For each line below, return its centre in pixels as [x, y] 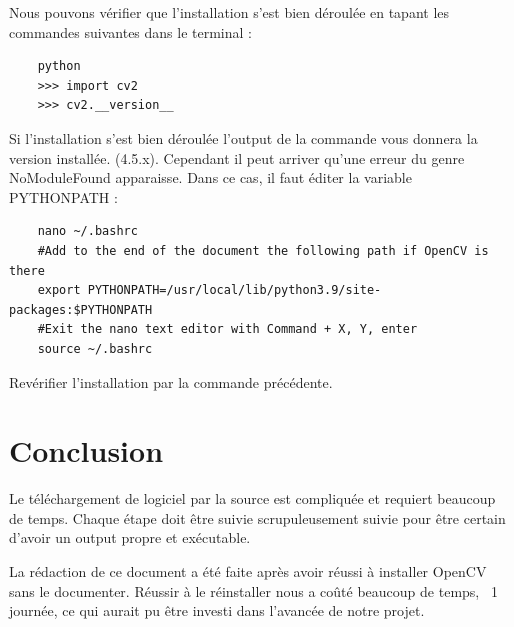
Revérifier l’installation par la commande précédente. [171, 381]
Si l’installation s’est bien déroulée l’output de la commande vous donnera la [243, 137]
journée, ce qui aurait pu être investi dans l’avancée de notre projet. [217, 610]
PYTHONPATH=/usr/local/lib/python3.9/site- [234, 290]
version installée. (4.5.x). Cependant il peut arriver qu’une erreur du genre [237, 157]
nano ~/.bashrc [87, 231]
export [59, 290]
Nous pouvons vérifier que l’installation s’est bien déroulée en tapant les [229, 12]
